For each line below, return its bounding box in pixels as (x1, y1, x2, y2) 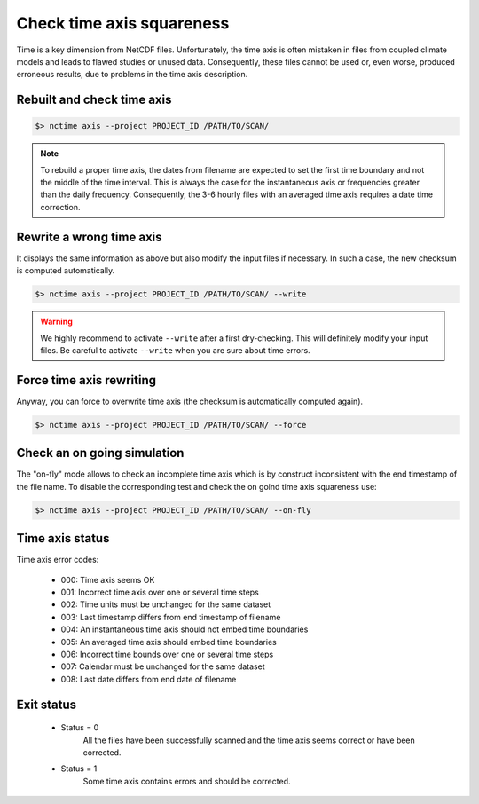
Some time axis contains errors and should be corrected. (82, 776, 291, 786)
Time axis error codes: (16, 555, 99, 565)
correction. (40, 201, 81, 212)
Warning (40, 316, 73, 327)
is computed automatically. (16, 265, 115, 276)
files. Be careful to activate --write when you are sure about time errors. (40, 344, 310, 355)
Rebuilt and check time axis (16, 92, 172, 107)
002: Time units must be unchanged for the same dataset (60, 599, 271, 610)
